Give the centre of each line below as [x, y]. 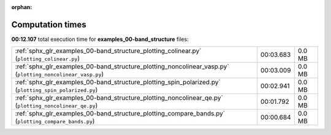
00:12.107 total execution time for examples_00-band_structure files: [100, 39]
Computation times [49, 24]
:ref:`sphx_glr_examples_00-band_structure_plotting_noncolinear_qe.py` [119, 98]
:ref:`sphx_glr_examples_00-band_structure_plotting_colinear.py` [108, 51]
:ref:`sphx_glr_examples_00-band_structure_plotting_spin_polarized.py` [118, 82]
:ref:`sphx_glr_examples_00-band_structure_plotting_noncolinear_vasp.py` [122, 67]
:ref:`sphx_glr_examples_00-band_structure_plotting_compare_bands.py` [120, 114]
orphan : [22, 7]
